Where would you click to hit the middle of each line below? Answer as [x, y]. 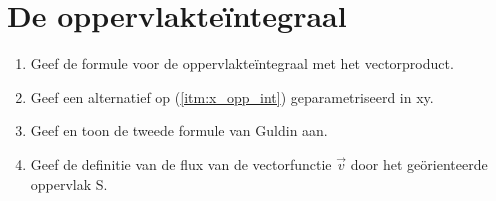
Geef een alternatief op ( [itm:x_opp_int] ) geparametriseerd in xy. [232, 96]
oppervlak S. [69, 183]
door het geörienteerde [419, 163]
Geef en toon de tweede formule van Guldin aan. [179, 130]
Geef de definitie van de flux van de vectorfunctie [181, 163]
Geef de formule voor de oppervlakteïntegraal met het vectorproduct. [242, 63]
